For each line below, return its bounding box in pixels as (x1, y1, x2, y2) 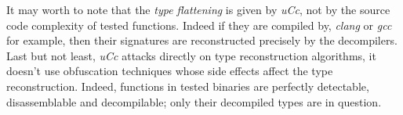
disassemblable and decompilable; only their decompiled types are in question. (6, 93, 382, 110)
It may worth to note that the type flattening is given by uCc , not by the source (6, 2, 390, 17)
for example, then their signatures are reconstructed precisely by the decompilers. (6, 32, 398, 49)
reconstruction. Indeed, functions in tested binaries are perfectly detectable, (6, 77, 369, 94)
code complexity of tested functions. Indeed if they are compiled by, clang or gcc (6, 16, 392, 33)
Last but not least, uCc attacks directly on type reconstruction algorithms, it (6, 47, 376, 63)
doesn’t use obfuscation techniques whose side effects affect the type (6, 63, 333, 79)
